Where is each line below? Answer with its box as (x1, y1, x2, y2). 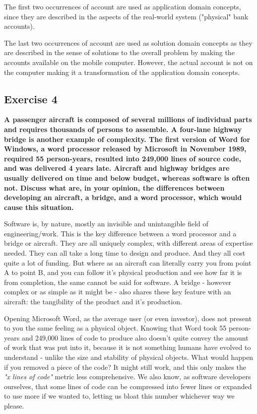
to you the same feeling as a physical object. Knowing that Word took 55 (4, 323, 227, 333)
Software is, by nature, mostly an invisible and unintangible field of (4, 218, 208, 229)
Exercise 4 (4, 91, 58, 106)
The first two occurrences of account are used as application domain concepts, (4, 1, 241, 11)
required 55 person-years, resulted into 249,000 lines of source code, (4, 153, 242, 163)
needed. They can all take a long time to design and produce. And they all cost (4, 248, 246, 258)
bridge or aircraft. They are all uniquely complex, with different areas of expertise (4, 238, 253, 248)
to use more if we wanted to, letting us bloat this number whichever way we (4, 391, 235, 401)
